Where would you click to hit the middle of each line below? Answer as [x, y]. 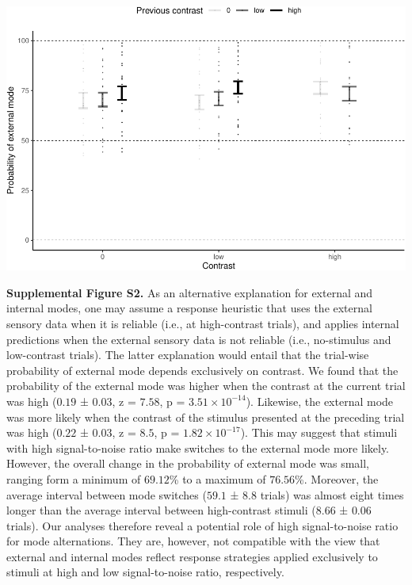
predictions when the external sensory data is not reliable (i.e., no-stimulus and [199, 339]
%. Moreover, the [337, 478]
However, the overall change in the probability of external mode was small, [188, 463]
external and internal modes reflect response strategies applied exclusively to [192, 556]
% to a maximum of [217, 478]
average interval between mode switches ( [107, 494]
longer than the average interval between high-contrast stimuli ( [161, 510]
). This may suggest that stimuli [319, 432]
